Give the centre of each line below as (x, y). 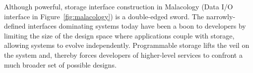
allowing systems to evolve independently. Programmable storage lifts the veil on (127, 45)
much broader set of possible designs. (60, 64)
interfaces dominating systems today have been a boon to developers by (137, 26)
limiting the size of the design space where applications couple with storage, (119, 35)
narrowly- (221, 16)
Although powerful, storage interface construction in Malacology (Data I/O (119, 6)
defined (15, 26)
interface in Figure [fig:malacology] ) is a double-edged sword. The (104, 16)
